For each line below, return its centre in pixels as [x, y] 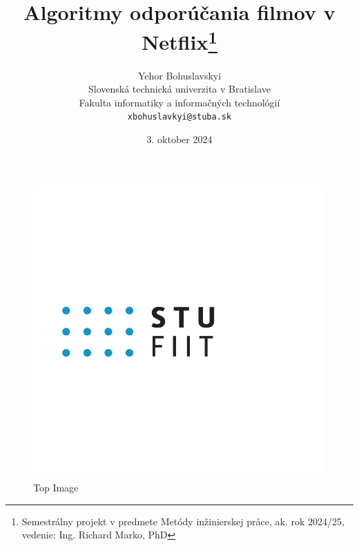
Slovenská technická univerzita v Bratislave [179, 89]
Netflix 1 [179, 40]
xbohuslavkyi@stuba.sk [179, 117]
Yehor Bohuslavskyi [179, 75]
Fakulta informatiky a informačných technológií [179, 102]
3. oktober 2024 [179, 139]
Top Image [56, 488]
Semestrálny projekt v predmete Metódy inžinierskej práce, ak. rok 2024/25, [183, 521]
